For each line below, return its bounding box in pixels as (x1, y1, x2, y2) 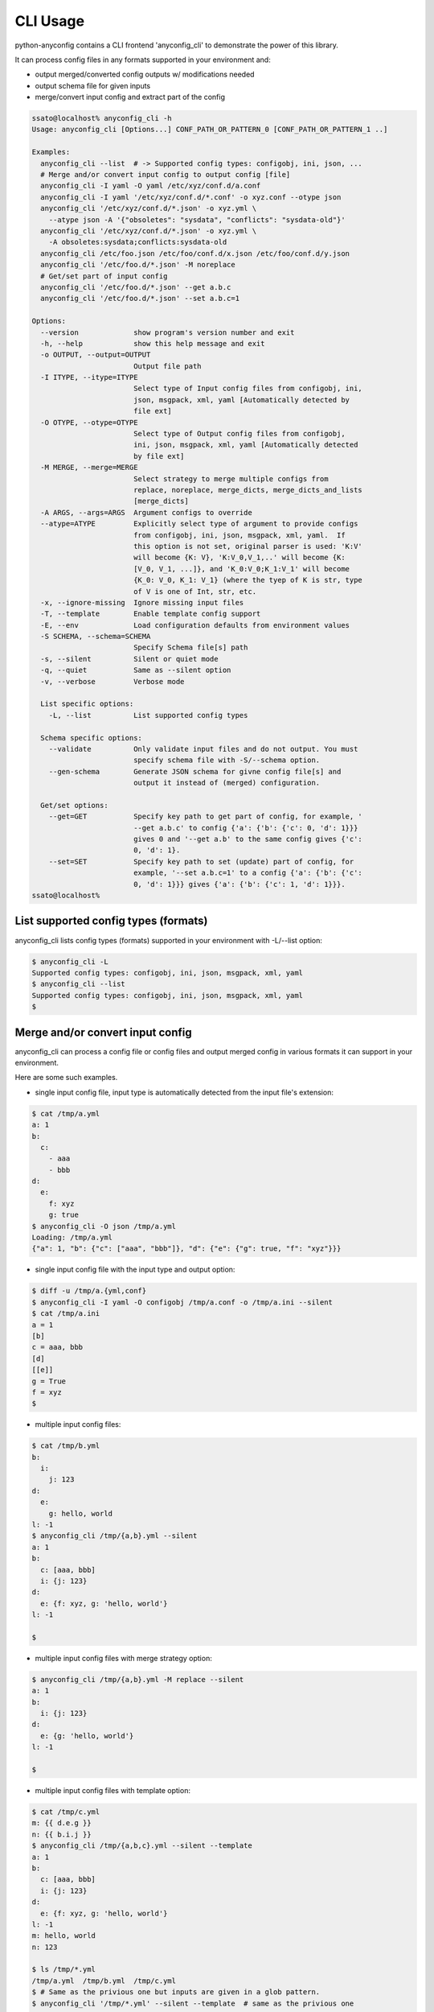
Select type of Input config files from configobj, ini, (133, 384, 363, 394)
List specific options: (40, 699, 134, 708)
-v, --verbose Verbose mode (40, 677, 185, 686)
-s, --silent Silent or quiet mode (40, 654, 219, 663)
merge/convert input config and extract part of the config (35, 93, 225, 102)
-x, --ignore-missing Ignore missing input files (40, 598, 244, 607)
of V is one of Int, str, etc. (133, 587, 257, 596)
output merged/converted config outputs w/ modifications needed (35, 69, 255, 80)
